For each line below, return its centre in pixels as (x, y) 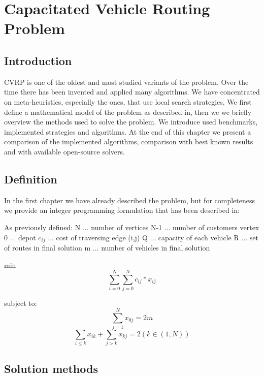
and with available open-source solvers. (64, 151)
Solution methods (51, 368)
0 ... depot (20, 237)
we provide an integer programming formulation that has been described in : (122, 210)
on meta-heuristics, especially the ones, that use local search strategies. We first (128, 101)
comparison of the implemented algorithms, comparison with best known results (129, 142)
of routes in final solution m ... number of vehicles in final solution (107, 247)
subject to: (21, 303)
